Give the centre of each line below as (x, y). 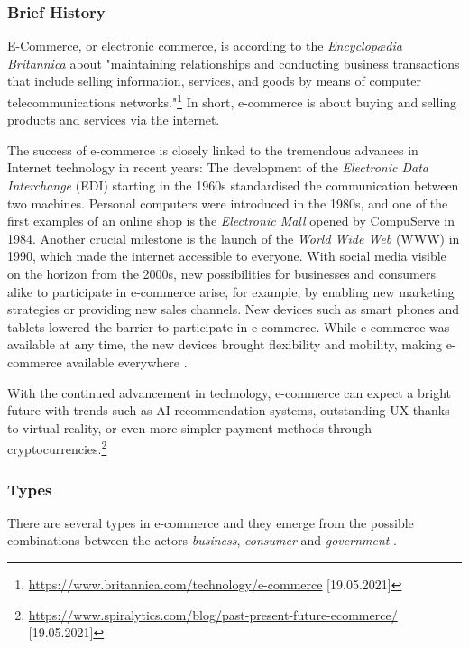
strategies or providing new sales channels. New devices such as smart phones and (233, 309)
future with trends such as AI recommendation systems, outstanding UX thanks (229, 410)
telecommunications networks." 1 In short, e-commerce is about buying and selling (232, 101)
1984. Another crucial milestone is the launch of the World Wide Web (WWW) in (234, 238)
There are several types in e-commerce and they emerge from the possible (211, 522)
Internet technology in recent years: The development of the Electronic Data (218, 167)
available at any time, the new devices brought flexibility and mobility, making (225, 344)
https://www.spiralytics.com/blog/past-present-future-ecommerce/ (213, 614)
